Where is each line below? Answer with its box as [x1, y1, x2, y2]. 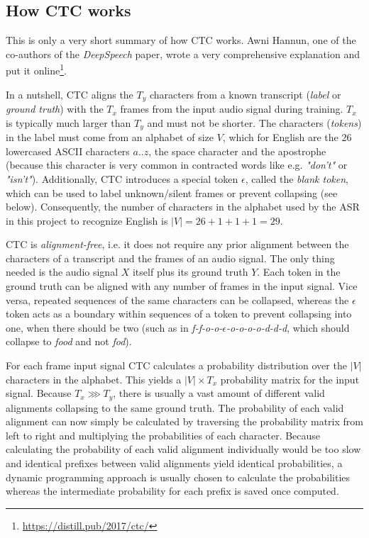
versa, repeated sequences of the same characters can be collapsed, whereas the [6, 292, 349, 307]
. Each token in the [257, 264, 341, 279]
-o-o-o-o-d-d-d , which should [226, 320, 350, 335]
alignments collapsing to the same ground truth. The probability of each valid [6, 400, 344, 415]
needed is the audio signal [6, 264, 119, 279]
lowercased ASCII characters [6, 143, 130, 158]
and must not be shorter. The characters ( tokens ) [147, 115, 362, 130]
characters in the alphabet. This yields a [6, 371, 182, 386]
